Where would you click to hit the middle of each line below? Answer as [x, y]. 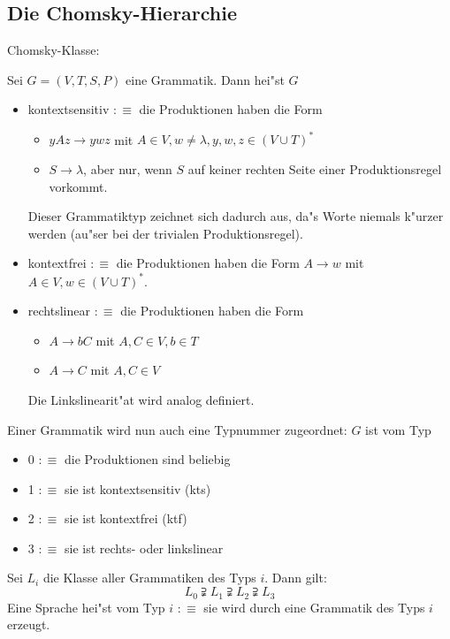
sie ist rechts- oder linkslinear [144, 548]
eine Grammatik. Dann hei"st [205, 79]
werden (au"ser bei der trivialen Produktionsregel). [165, 233]
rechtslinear [59, 311]
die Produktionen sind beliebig [148, 459]
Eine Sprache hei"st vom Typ [86, 607]
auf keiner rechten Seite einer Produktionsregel [315, 169]
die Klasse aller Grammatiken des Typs [149, 578]
